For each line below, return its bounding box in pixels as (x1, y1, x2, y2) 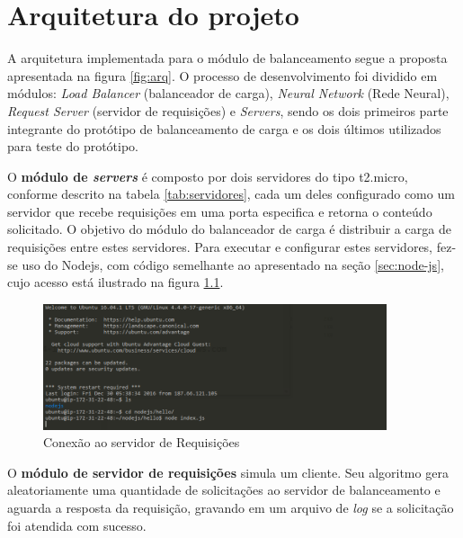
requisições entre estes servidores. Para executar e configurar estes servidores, (7, 238, 433, 256)
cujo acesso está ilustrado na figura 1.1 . (7, 273, 224, 291)
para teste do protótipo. (7, 137, 139, 156)
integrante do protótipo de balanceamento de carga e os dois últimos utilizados (7, 119, 441, 138)
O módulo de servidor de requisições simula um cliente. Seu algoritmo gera (7, 462, 449, 481)
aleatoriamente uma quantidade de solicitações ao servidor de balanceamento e (7, 480, 441, 499)
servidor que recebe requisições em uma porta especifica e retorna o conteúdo (7, 202, 432, 220)
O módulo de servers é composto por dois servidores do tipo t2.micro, (7, 166, 408, 185)
